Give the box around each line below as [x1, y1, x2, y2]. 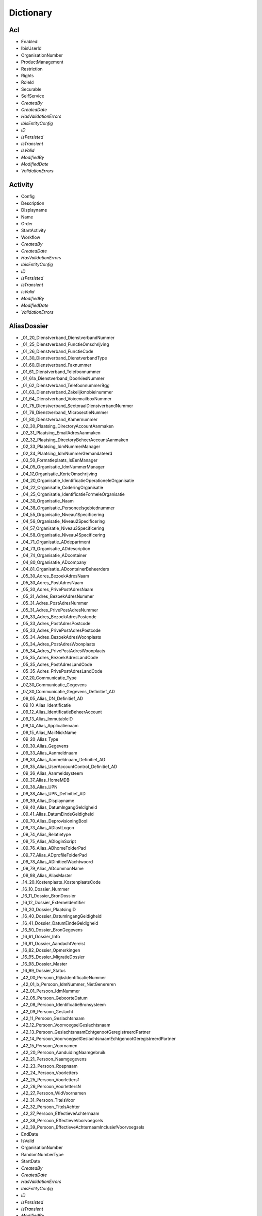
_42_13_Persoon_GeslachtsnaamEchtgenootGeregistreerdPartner [21, 1029, 151, 1035]
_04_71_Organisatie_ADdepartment [21, 539, 91, 545]
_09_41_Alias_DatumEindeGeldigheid [21, 811, 94, 817]
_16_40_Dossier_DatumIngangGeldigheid [21, 913, 102, 919]
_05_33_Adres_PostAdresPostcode [21, 621, 91, 626]
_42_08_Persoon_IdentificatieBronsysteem [21, 1002, 106, 1008]
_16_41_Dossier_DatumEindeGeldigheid [21, 920, 98, 926]
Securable [21, 86, 42, 92]
